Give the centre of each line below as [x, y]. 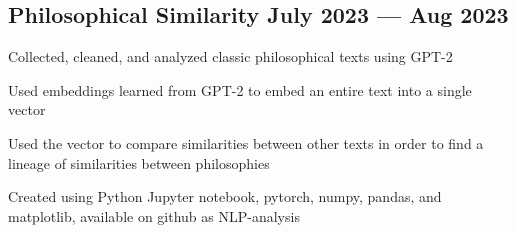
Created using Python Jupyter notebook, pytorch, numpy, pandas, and [225, 196]
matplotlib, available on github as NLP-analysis [154, 215]
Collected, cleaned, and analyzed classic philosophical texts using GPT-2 [230, 56]
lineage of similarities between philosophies [139, 162]
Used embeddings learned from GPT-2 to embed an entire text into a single [240, 89]
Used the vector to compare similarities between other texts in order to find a [246, 142]
